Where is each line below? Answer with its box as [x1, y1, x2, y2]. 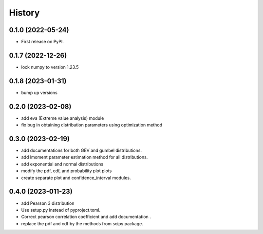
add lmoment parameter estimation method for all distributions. [21, 154, 148, 160]
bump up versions [21, 90, 58, 95]
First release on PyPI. [21, 39, 64, 45]
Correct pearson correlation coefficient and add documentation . [21, 214, 151, 220]
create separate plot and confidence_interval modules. [21, 175, 131, 180]
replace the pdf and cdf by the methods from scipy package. [21, 220, 143, 226]
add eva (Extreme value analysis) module [21, 115, 104, 121]
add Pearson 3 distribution [21, 200, 75, 206]
